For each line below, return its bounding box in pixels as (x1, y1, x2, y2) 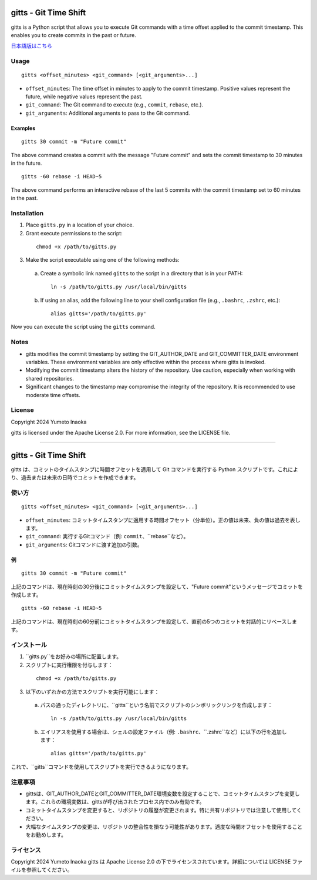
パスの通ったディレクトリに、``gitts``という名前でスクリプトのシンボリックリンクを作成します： (40, 701, 273, 708)
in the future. (11, 159, 42, 166)
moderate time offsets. (25, 391, 80, 398)
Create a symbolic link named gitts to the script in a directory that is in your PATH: (40, 269, 243, 276)
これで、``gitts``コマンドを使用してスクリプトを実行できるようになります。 (11, 763, 192, 770)
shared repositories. (25, 375, 75, 382)
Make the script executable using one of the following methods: (25, 256, 180, 264)
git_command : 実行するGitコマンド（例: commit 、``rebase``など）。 (25, 533, 189, 540)
